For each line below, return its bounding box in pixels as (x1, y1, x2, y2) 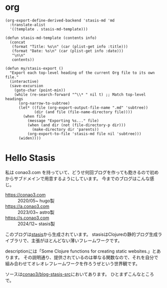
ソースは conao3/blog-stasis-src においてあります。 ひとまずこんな (5, 271, 141, 277)
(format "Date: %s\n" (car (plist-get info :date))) (11, 48, 124, 53)
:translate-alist (9, 22, 46, 27)
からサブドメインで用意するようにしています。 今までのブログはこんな (5, 175, 151, 181)
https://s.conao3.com (5, 215, 49, 221)
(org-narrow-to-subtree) (18, 101, 70, 106)
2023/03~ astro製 (17, 209, 55, 215)
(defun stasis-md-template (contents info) (5, 35, 97, 40)
